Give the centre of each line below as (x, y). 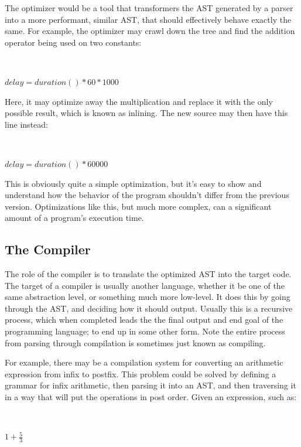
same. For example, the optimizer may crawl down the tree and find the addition (150, 31)
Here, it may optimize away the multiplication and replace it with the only (139, 101)
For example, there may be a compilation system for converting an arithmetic (144, 362)
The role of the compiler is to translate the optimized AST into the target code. (148, 274)
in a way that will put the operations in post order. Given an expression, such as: (151, 397)
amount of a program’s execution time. (74, 218)
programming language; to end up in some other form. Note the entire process (145, 331)
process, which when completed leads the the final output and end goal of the (144, 320)
